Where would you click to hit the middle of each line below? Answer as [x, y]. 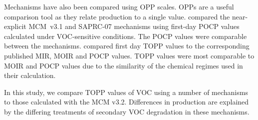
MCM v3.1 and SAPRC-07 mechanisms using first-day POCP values [134, 26]
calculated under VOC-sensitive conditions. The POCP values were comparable [126, 36]
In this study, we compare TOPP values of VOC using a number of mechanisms [126, 92]
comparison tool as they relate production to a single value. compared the [117, 16]
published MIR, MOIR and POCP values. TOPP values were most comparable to [129, 55]
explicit [15, 26]
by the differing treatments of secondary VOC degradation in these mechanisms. [127, 111]
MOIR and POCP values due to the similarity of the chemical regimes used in [124, 65]
